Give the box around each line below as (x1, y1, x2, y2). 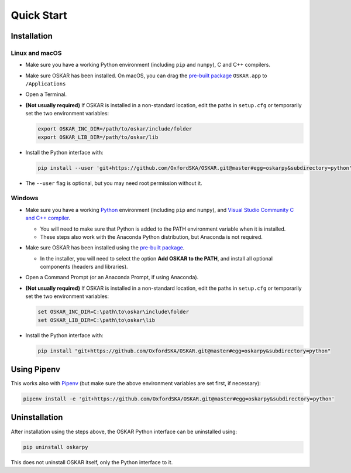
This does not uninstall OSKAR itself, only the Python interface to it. (11, 458, 173, 465)
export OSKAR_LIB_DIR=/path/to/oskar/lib (37, 133, 159, 140)
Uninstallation (11, 413, 63, 423)
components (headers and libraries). (40, 263, 128, 270)
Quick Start (11, 9, 67, 22)
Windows (11, 194, 39, 202)
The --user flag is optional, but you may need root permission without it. (25, 179, 202, 187)
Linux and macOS (11, 49, 62, 57)
